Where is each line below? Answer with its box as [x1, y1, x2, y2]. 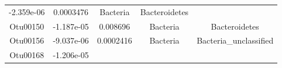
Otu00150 [9, 20, 44, 32]
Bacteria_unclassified [197, 34, 274, 46]
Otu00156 [9, 34, 44, 46]
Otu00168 [9, 49, 44, 61]
